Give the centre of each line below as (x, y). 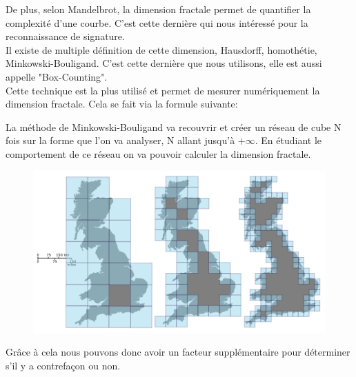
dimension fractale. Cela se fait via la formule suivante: (122, 104)
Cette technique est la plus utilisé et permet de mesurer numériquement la (163, 90)
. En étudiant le (288, 140)
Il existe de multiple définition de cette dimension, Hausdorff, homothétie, (161, 49)
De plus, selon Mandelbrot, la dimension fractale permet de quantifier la (158, 9)
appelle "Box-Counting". (57, 76)
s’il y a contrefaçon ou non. (63, 365)
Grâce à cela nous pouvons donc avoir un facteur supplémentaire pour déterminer (178, 352)
